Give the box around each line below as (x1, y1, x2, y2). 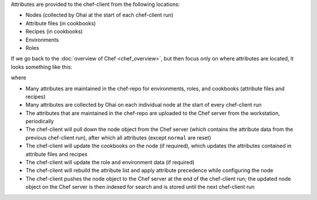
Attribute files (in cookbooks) (25, 19, 96, 26)
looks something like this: (11, 63, 73, 70)
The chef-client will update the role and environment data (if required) (25, 159, 195, 166)
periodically (25, 118, 54, 125)
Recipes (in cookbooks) (25, 28, 83, 35)
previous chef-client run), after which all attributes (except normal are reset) (25, 134, 211, 141)
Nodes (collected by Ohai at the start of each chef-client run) (25, 12, 174, 19)
